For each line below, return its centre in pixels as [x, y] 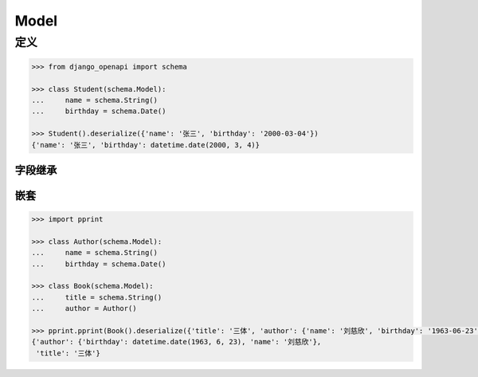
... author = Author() [84, 308]
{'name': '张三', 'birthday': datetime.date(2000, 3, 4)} [146, 145]
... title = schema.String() [97, 297]
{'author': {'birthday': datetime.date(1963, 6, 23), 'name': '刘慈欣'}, [176, 342]
